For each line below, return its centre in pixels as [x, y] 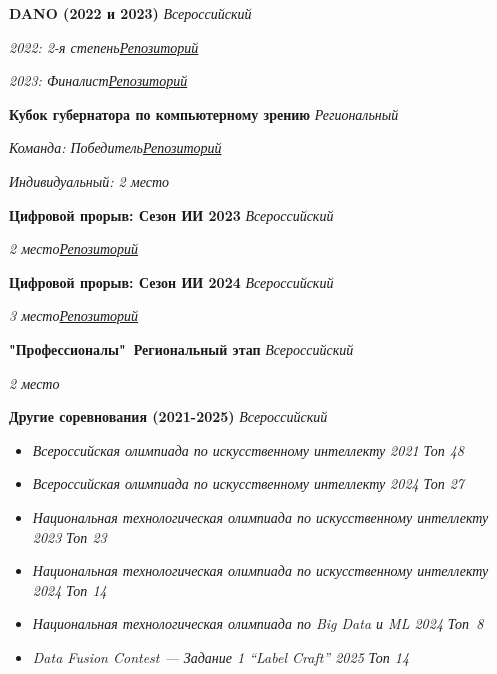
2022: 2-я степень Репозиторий [104, 46]
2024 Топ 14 [69, 589]
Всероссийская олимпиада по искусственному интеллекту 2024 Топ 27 [248, 483]
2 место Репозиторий [74, 248]
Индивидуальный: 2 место [89, 180]
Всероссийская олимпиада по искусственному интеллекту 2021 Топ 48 [248, 449]
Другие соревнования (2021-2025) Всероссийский [168, 416]
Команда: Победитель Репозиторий [115, 147]
